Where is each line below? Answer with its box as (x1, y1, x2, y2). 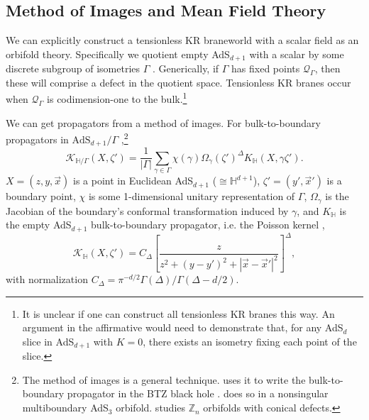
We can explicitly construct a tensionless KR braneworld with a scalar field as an (6, 33, 359, 48)
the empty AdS (6, 217, 72, 232)
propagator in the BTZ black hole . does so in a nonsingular (67, 386, 329, 401)
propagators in (6, 131, 69, 146)
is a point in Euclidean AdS (73, 173, 194, 188)
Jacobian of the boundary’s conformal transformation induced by (6, 203, 289, 218)
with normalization (6, 272, 88, 287)
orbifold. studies (116, 400, 186, 415)
